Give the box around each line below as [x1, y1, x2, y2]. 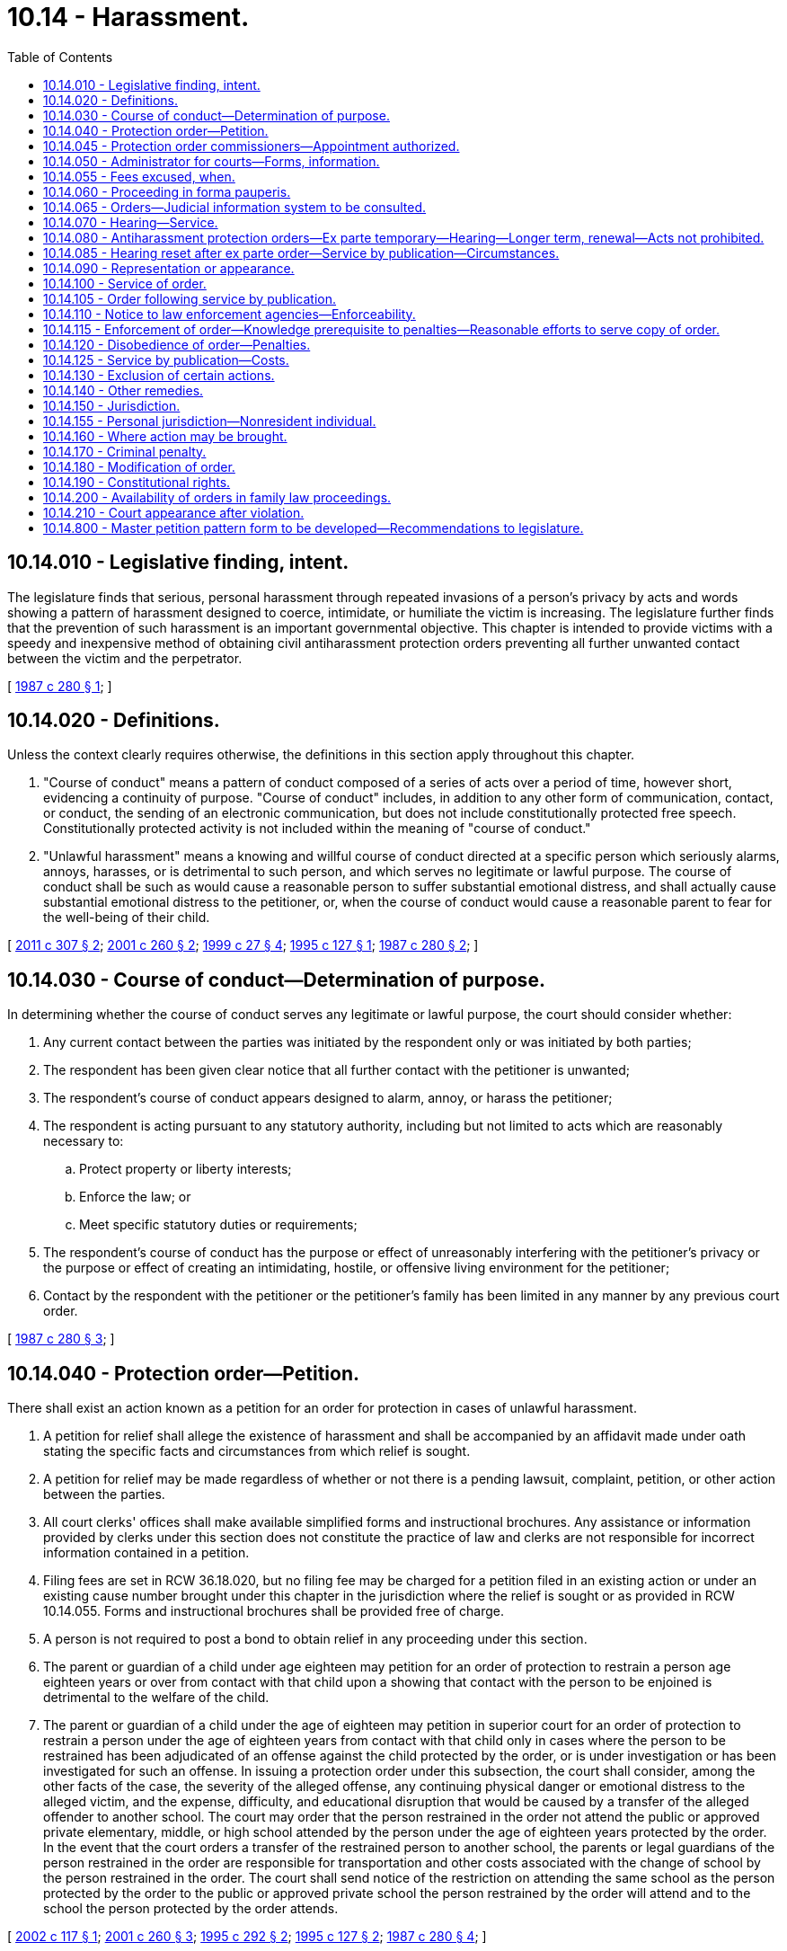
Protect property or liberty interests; [79, 1161, 292, 1177]
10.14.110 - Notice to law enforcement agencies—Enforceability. [43, 306, 416, 322]
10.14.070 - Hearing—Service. [43, 214, 218, 230]
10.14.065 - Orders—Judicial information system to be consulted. [43, 199, 427, 215]
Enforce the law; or [79, 1189, 191, 1205]
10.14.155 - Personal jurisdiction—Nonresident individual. [43, 412, 376, 429]
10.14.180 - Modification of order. [43, 458, 235, 474]
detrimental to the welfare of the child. [43, 1689, 270, 1706]
